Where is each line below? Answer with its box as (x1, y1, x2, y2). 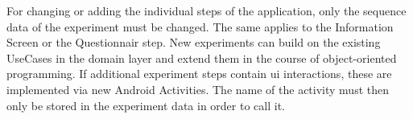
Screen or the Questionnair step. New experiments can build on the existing (6, 34, 381, 51)
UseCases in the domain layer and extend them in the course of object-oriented (6, 49, 397, 66)
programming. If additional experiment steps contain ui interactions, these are (6, 65, 392, 82)
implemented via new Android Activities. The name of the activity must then (6, 80, 390, 97)
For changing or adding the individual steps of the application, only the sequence (6, 2, 407, 18)
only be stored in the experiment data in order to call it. (6, 96, 285, 113)
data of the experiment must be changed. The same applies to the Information (6, 18, 394, 35)
